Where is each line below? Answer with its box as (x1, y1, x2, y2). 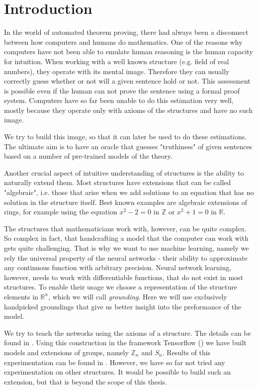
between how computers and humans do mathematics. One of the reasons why (4, 36, 243, 47)
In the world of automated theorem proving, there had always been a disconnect (4, 27, 249, 37)
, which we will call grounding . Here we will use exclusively (48, 291, 227, 301)
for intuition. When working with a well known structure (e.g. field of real (4, 56, 229, 66)
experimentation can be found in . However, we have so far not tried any (4, 357, 225, 367)
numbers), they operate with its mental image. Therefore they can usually (4, 66, 230, 76)
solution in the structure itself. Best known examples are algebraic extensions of (4, 196, 247, 207)
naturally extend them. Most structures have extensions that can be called (4, 177, 231, 188)
